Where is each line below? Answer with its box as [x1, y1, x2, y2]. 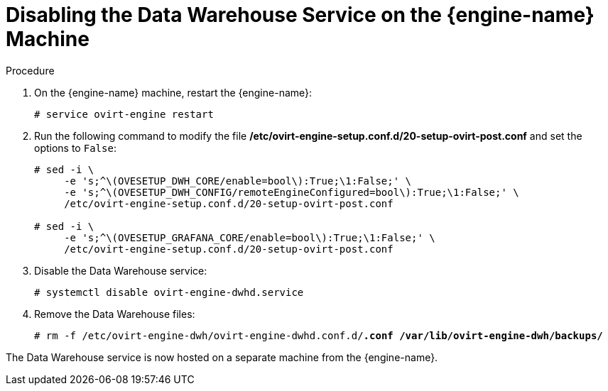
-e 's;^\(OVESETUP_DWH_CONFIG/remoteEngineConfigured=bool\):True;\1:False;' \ [64, 186, 519, 198]
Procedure [6, 64, 55, 77]
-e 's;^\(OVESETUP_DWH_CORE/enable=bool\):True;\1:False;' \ [64, 175, 412, 187]
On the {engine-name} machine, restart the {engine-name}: [34, 86, 313, 99]
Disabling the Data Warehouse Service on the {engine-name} [6, 3, 595, 27]
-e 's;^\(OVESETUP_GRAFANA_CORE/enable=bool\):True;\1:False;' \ [64, 231, 435, 243]
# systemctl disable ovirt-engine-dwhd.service [34, 286, 304, 298]
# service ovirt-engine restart [34, 108, 214, 120]
